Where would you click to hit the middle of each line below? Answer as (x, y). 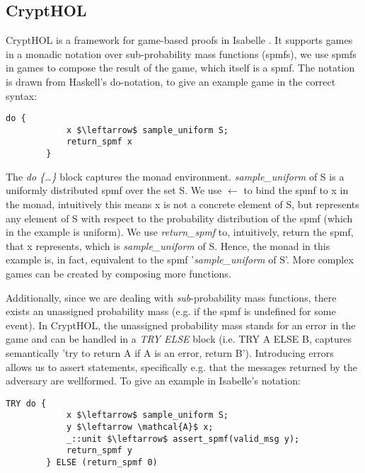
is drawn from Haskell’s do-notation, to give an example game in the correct (171, 81)
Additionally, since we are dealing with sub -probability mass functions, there (171, 297)
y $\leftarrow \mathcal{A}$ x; (140, 427)
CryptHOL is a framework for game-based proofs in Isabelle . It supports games (179, 40)
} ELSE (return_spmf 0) (102, 462)
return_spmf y (99, 451)
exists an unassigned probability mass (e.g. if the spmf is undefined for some (171, 311)
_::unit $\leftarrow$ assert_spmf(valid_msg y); (183, 439)
